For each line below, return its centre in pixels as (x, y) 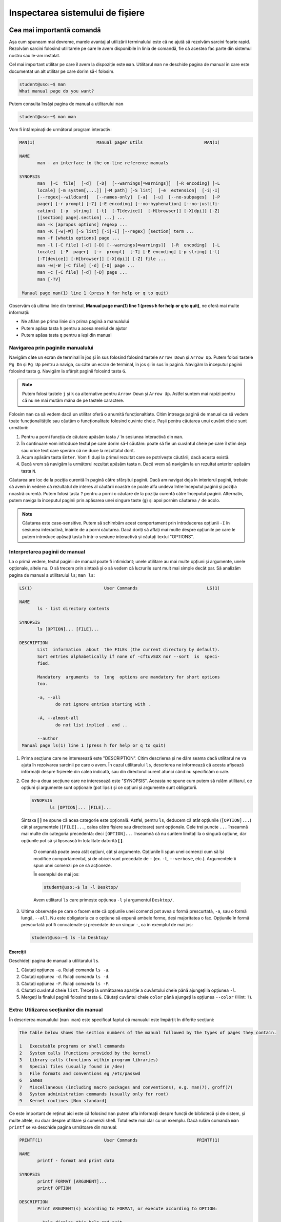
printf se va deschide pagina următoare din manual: (63, 1127)
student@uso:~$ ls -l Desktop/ (81, 887)
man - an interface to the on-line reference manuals (103, 163)
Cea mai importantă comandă (55, 30)
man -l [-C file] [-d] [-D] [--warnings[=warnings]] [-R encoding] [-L (129, 245)
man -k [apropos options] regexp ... (82, 224)
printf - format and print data (76, 1161)
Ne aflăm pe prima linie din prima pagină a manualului (75, 321)
